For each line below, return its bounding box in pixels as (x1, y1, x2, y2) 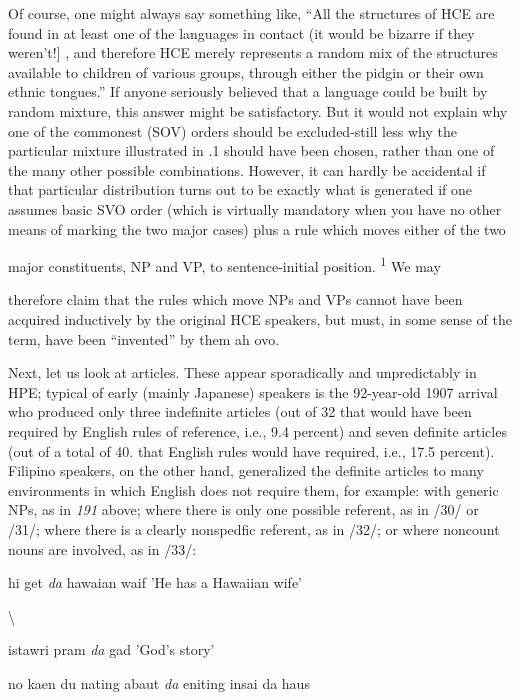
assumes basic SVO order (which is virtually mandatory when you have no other (8, 198, 502, 219)
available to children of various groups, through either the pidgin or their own (8, 61, 484, 82)
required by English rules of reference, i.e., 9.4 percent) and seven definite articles (8, 420, 507, 441)
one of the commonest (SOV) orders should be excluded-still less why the (8, 120, 457, 141)
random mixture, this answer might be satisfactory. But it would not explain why (8, 100, 508, 121)
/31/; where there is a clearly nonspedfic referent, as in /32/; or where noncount (8, 518, 500, 539)
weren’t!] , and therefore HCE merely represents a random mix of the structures (8, 42, 498, 63)
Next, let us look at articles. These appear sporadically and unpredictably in (8, 362, 477, 383)
